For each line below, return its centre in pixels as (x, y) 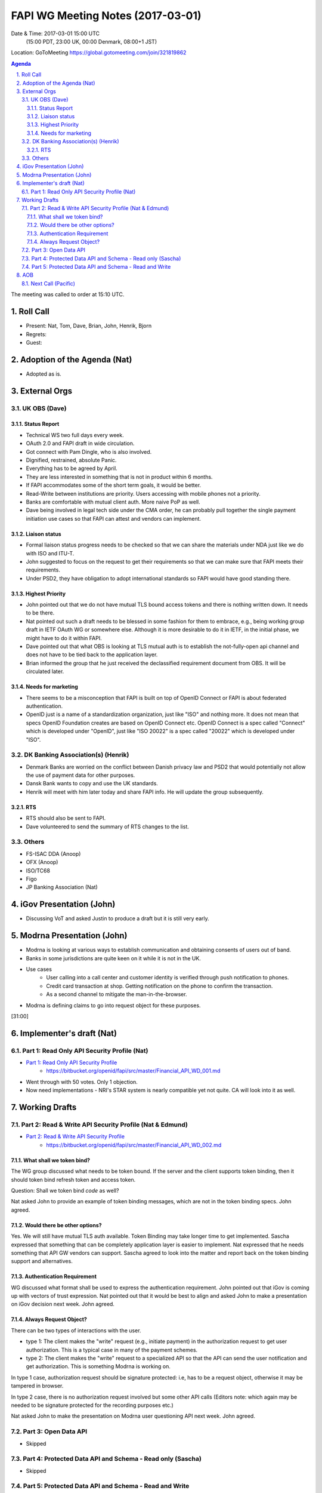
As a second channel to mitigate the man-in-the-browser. (117, 994)
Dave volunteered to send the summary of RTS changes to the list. (107, 827)
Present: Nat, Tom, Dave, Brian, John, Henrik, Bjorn (89, 326)
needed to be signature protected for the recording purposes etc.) (92, 1405)
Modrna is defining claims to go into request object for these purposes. (113, 1005)
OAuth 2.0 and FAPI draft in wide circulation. (80, 443)
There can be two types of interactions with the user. (76, 1330)
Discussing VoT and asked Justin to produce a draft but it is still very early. (118, 918)
